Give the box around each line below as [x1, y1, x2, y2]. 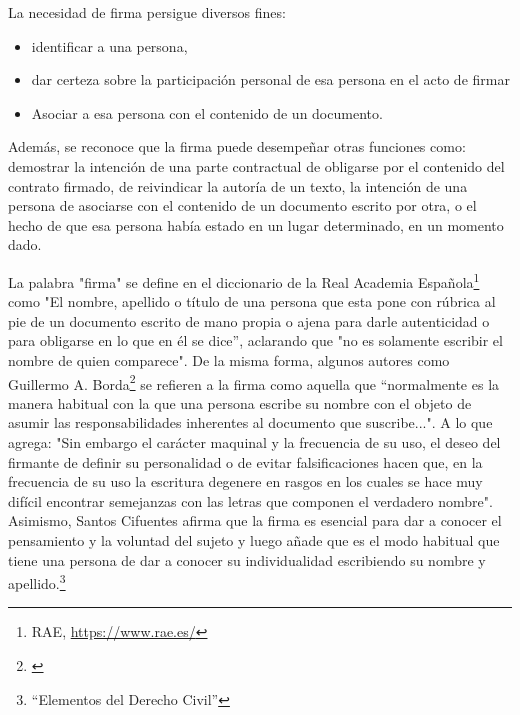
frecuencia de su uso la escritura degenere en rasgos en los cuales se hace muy [8, 471, 483, 492]
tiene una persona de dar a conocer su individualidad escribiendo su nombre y [8, 549, 486, 570]
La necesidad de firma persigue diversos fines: [8, 2, 286, 22]
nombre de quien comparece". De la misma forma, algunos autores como [8, 349, 450, 370]
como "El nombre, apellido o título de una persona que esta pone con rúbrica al [8, 291, 496, 312]
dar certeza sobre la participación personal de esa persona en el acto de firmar [31, 69, 510, 90]
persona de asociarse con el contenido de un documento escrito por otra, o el [8, 195, 477, 216]
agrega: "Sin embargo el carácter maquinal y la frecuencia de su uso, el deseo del [8, 432, 501, 452]
